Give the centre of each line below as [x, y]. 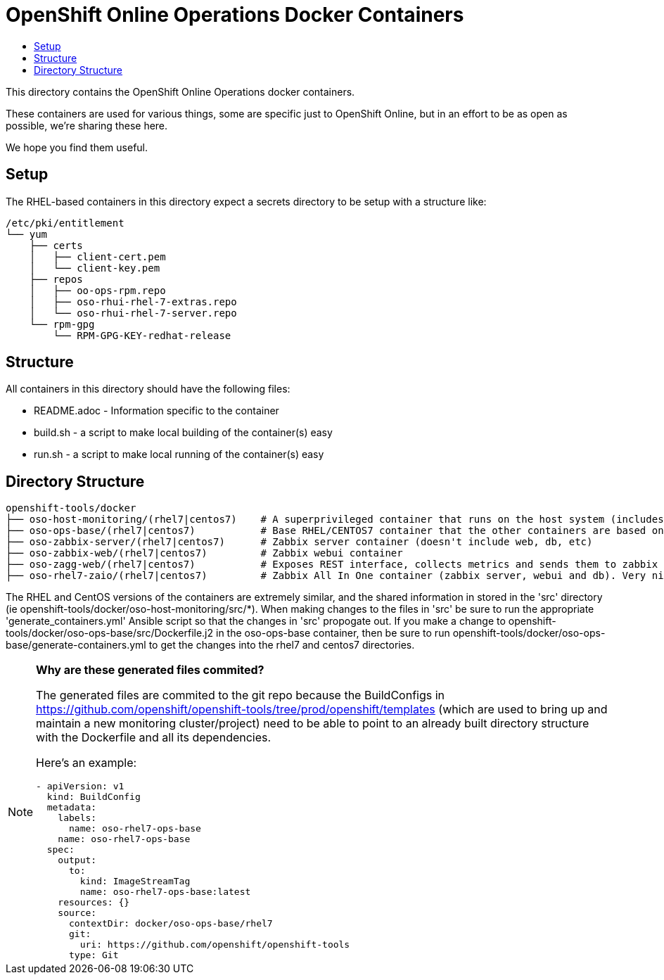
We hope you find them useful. [77, 147]
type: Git [94, 955]
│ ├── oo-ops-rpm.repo [97, 290]
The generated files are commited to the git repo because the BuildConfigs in [241, 695]
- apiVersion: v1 [80, 787]
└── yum [27, 234]
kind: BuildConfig [94, 797]
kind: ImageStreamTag [135, 882]
